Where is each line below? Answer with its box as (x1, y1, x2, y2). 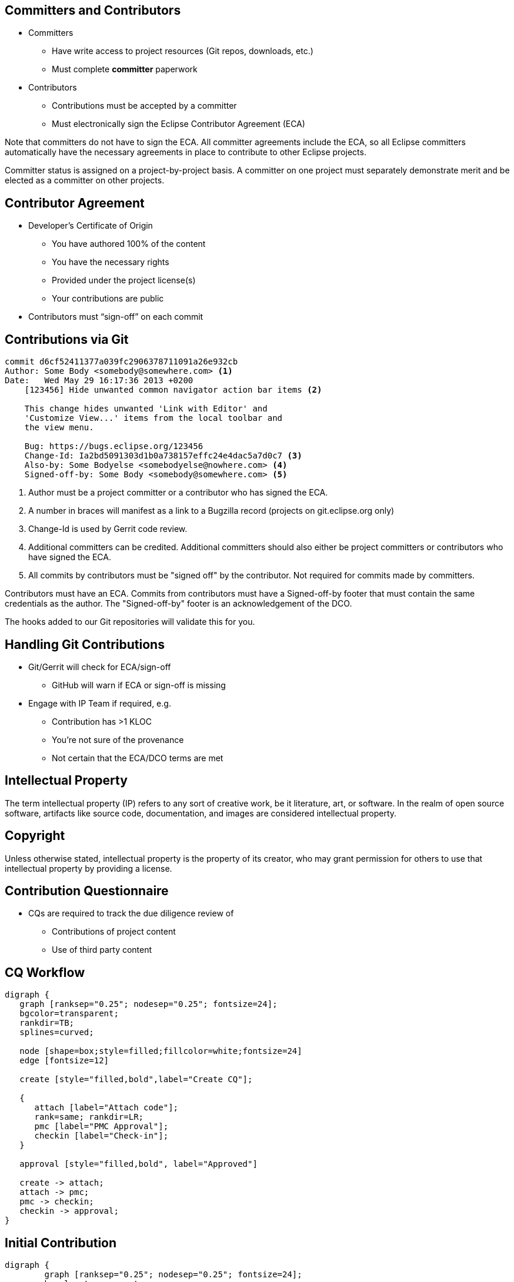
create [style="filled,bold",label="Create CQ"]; (19, 1075, 253, 1084)
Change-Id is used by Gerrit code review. (28, 524, 188, 534)
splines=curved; (19, 1027, 94, 1037)
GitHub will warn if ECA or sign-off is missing (52, 680, 226, 690)
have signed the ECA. (28, 552, 111, 563)
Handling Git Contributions (5, 637, 165, 652)
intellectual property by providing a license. (5, 863, 172, 873)
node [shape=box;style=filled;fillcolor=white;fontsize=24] (19, 1046, 302, 1056)
